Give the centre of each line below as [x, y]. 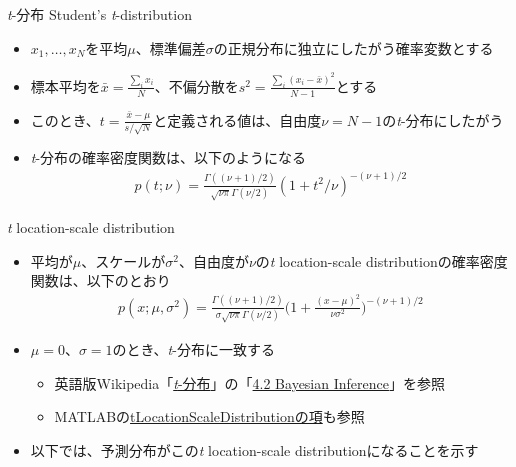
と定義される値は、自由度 [237, 119]
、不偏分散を [196, 85]
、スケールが [123, 260]
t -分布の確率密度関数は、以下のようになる [168, 157]
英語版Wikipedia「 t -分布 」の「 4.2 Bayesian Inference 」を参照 [249, 382]
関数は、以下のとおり [100, 280]
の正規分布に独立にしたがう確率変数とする [353, 47]
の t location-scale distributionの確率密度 [381, 260]
